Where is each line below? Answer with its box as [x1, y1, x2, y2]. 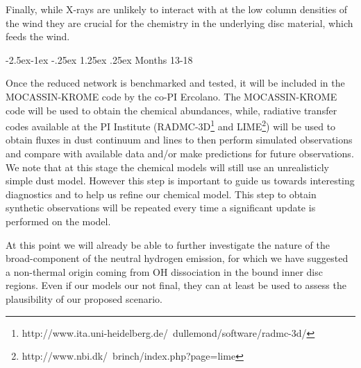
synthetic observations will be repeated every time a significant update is [6, 200, 316, 215]
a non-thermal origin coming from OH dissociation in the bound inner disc [6, 264, 323, 279]
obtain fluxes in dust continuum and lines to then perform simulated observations [6, 132, 353, 147]
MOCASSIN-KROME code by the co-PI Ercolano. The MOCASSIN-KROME [6, 89, 337, 103]
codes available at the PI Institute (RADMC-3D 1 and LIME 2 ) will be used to [6, 117, 336, 133]
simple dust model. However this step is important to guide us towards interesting [6, 173, 355, 188]
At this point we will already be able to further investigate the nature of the [6, 237, 330, 252]
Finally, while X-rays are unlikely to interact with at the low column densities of [6, 2, 348, 16]
